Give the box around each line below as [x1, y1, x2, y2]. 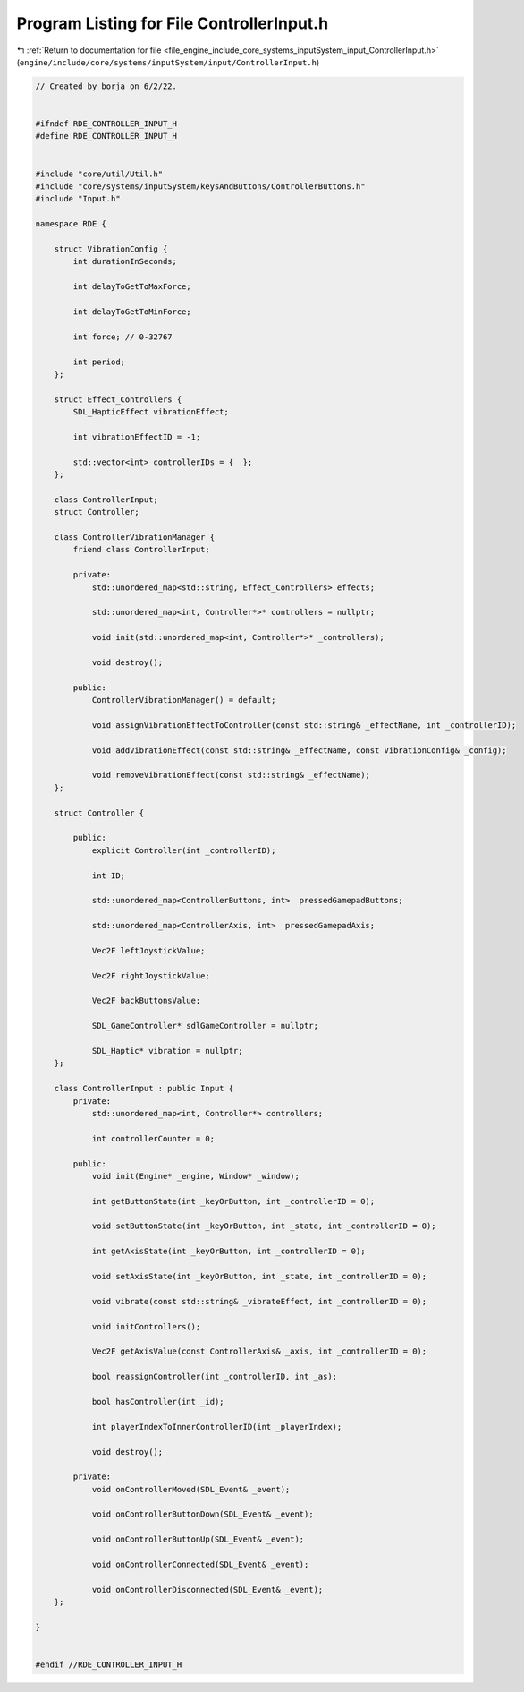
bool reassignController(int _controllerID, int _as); [91, 1372, 338, 1382]
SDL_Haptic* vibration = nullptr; [91, 1046, 243, 1055]
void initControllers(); [91, 1321, 201, 1331]
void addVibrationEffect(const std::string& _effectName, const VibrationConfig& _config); [91, 745, 507, 756]
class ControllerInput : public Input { [54, 1083, 234, 1094]
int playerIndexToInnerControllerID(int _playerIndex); [91, 1422, 342, 1431]
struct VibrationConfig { [54, 244, 168, 254]
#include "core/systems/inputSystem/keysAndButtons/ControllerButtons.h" [35, 182, 366, 192]
